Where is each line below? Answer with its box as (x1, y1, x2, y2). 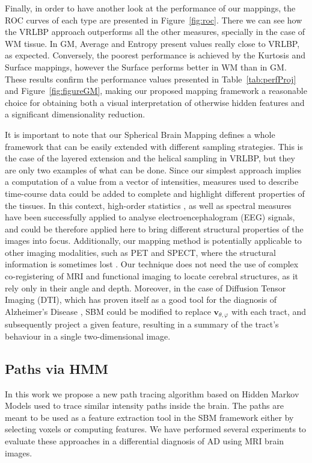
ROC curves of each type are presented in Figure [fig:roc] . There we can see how (5, 13, 302, 26)
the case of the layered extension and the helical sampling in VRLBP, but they (5, 152, 295, 164)
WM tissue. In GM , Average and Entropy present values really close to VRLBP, (5, 37, 300, 49)
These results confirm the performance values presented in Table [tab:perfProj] (5, 72, 296, 85)
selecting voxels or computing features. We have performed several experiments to (5, 423, 307, 435)
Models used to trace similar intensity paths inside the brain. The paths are (5, 399, 284, 412)
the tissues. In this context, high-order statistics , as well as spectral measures (5, 199, 292, 211)
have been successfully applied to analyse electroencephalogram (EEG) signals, (5, 211, 295, 223)
